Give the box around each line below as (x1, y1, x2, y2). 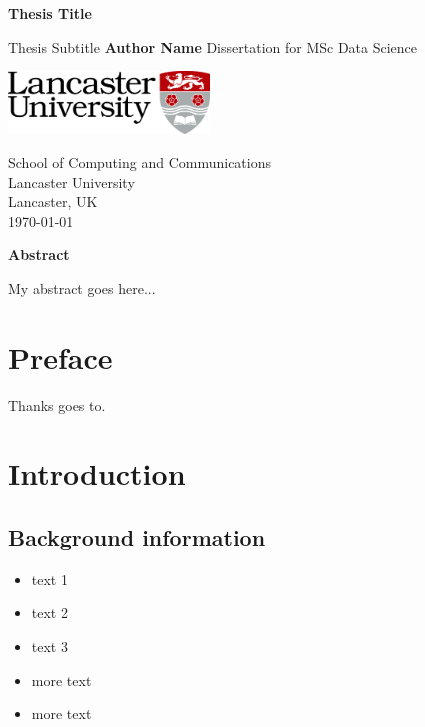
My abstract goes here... (8, 277, 156, 298)
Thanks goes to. (8, 394, 106, 415)
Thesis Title (8, 3, 92, 23)
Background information (8, 522, 266, 553)
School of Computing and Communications (8, 151, 271, 172)
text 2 (31, 602, 68, 623)
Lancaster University (8, 171, 135, 192)
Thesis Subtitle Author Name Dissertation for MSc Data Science (8, 36, 418, 57)
